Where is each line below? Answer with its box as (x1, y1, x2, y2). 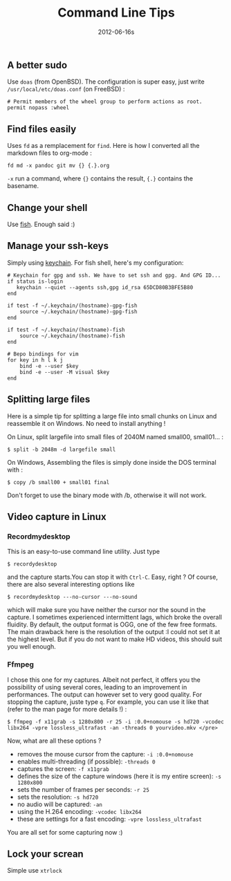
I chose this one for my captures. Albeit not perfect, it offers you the (7, 676, 201, 684)
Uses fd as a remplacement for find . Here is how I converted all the (7, 142, 200, 150)
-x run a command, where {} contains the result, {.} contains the (7, 174, 194, 183)
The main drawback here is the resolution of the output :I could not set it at (7, 628, 220, 636)
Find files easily (7, 123, 77, 135)
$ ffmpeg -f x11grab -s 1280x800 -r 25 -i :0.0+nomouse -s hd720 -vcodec (7, 718, 225, 725)
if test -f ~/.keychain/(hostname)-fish (7, 326, 126, 333)
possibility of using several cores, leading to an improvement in (7, 683, 187, 691)
